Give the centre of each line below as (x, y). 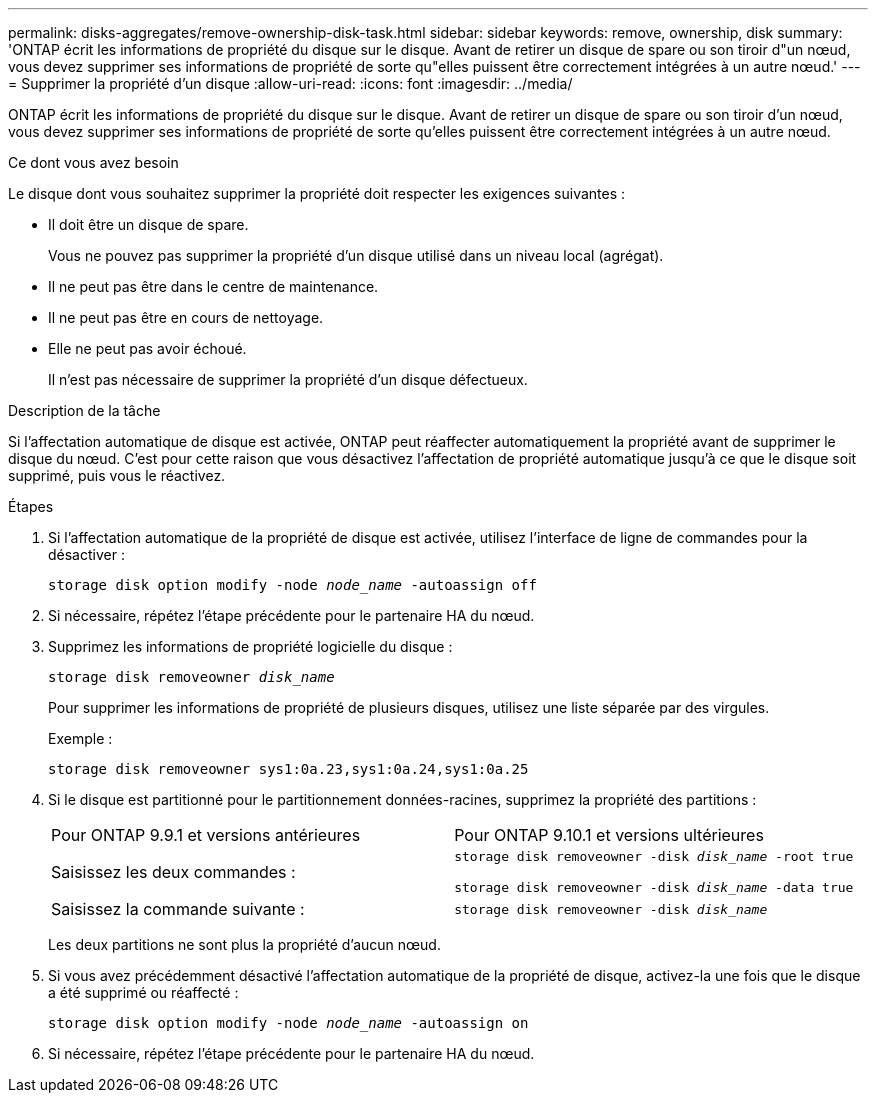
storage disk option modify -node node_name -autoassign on (288, 1023)
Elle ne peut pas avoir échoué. (147, 348)
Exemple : (80, 738)
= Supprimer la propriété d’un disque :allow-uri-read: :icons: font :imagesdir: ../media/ (290, 83)
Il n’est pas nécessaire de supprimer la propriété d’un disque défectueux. (288, 379)
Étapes (31, 506)
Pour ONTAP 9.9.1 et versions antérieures (206, 835)
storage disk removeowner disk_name (191, 677)
